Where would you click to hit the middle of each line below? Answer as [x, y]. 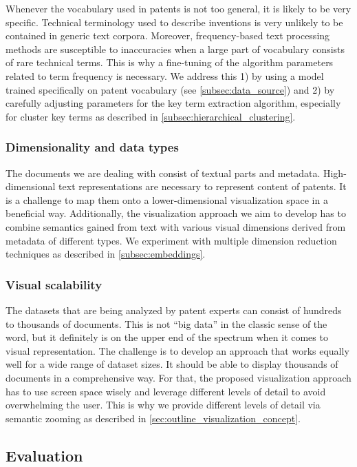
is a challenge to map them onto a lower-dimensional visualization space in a [167, 199]
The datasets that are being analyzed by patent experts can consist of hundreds [174, 310]
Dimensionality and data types [92, 147]
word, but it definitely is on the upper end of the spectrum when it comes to [167, 337]
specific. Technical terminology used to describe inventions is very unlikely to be [174, 22]
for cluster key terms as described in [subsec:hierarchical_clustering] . [151, 116]
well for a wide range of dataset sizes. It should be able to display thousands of [172, 364]
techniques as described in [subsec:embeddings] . [106, 254]
